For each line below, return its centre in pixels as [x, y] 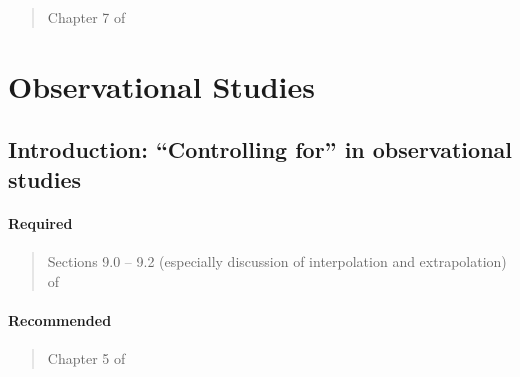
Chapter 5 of [86, 357]
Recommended [60, 319]
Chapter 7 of [86, 17]
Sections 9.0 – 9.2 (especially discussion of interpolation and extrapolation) [277, 260]
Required [40, 222]
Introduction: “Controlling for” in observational [260, 149]
